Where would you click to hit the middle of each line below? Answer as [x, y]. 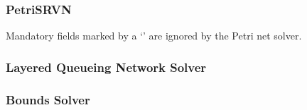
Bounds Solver [48, 99]
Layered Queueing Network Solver [106, 67]
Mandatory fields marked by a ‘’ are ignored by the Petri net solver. [154, 36]
